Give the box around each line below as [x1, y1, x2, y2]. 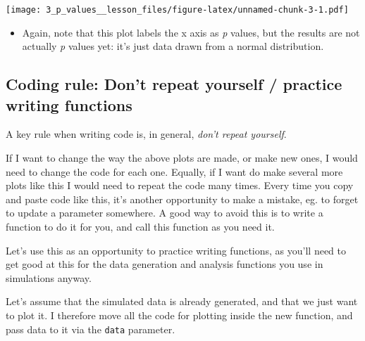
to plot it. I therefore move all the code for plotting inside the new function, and [6, 307, 353, 322]
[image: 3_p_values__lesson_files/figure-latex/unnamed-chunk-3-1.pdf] [6, 5, 349, 15]
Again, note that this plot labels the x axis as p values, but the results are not [22, 25, 360, 39]
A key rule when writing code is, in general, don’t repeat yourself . [6, 127, 287, 141]
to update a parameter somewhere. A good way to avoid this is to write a [6, 205, 323, 220]
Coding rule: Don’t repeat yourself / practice [6, 73, 342, 95]
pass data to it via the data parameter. [6, 321, 175, 336]
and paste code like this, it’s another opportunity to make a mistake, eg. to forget [6, 191, 359, 206]
